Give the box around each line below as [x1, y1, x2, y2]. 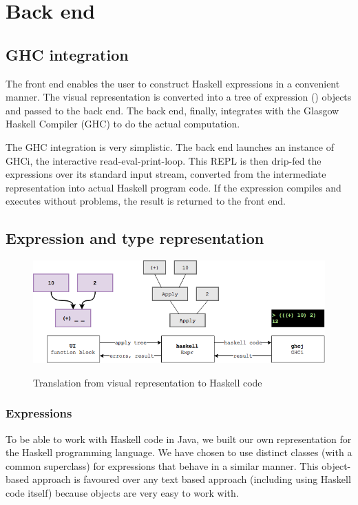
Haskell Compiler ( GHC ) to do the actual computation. [6, 116, 240, 131]
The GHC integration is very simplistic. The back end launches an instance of [6, 139, 334, 154]
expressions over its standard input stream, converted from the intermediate [6, 167, 326, 181]
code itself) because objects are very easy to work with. [6, 485, 239, 499]
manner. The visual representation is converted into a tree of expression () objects [6, 90, 352, 104]
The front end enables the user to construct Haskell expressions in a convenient [6, 76, 340, 90]
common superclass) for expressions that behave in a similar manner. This [6, 458, 319, 473]
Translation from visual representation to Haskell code [33, 375, 262, 389]
